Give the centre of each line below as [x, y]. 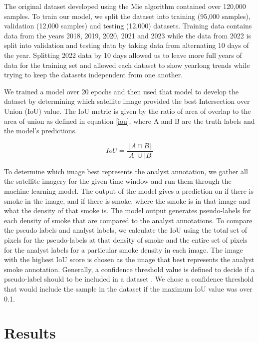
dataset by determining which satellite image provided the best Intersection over [127, 101]
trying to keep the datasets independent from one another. [94, 75]
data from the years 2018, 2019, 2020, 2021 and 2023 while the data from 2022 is [128, 35]
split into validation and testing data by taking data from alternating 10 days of [127, 45]
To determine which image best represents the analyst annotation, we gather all [126, 171]
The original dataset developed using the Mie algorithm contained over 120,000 [125, 6]
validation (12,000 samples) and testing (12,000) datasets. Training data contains [128, 26]
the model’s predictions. [41, 131]
